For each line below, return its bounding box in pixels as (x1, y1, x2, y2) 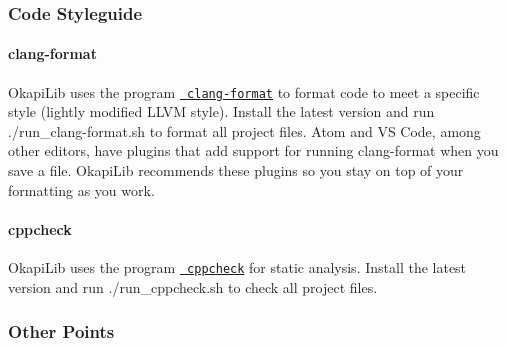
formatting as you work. (8, 179, 155, 200)
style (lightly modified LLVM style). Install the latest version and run (8, 101, 435, 122)
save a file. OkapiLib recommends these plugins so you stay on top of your (8, 160, 464, 181)
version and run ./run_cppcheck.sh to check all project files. (8, 276, 378, 297)
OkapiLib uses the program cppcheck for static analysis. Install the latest (8, 257, 467, 278)
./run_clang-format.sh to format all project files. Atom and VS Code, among (8, 120, 481, 141)
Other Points (8, 319, 115, 344)
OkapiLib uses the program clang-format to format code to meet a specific (8, 81, 480, 102)
